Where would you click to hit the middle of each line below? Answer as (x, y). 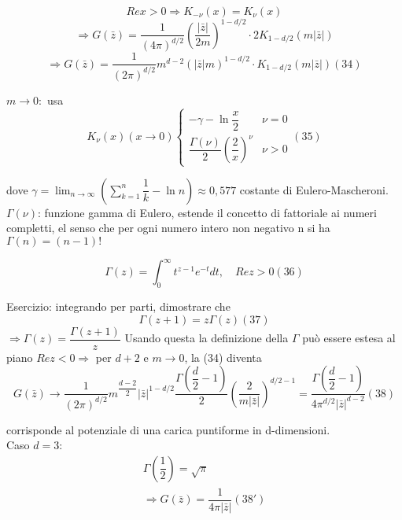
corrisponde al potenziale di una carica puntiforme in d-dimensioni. (168, 429)
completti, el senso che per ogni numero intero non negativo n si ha (168, 228)
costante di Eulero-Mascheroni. (314, 189)
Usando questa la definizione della (207, 338)
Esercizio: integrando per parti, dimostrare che (118, 306)
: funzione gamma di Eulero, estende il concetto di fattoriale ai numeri (207, 212)
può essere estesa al (349, 338)
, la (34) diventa (223, 357)
